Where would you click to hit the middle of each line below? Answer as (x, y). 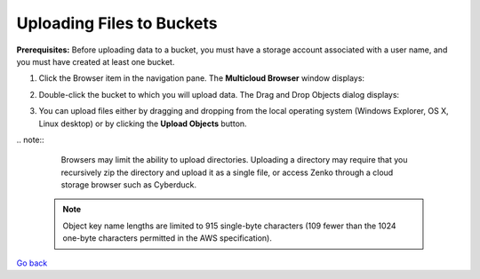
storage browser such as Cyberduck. (129, 185)
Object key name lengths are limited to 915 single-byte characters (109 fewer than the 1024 (229, 226)
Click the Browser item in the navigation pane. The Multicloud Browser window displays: (201, 78)
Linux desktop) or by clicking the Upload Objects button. (143, 124)
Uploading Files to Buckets (117, 23)
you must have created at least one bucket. (96, 61)
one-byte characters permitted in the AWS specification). (168, 238)
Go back (32, 263)
